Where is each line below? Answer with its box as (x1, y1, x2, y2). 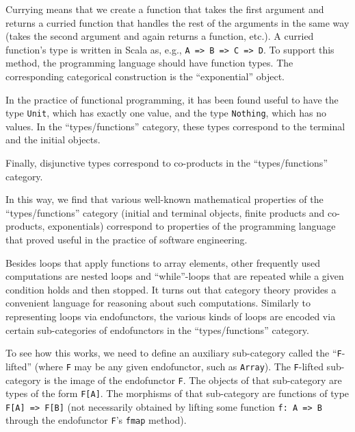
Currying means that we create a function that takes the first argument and (5, 2, 324, 16)
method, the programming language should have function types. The (5, 56, 293, 70)
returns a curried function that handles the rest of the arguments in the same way (5, 15, 350, 29)
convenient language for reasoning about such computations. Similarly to (5, 296, 311, 310)
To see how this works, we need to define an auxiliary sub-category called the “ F (5, 346, 342, 360)
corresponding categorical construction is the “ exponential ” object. (5, 69, 285, 84)
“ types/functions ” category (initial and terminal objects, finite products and (5, 205, 325, 219)
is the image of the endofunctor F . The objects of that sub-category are (44, 372, 342, 387)
